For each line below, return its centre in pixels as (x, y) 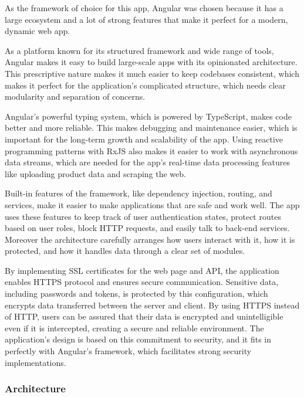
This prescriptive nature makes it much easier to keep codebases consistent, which (152, 73)
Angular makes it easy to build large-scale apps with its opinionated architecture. (151, 62)
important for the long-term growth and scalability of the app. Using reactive (144, 139)
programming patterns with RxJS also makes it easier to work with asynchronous (151, 150)
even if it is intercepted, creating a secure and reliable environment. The (134, 328)
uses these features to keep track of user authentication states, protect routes (143, 216)
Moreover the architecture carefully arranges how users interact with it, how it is (150, 239)
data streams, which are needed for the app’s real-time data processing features (147, 162)
